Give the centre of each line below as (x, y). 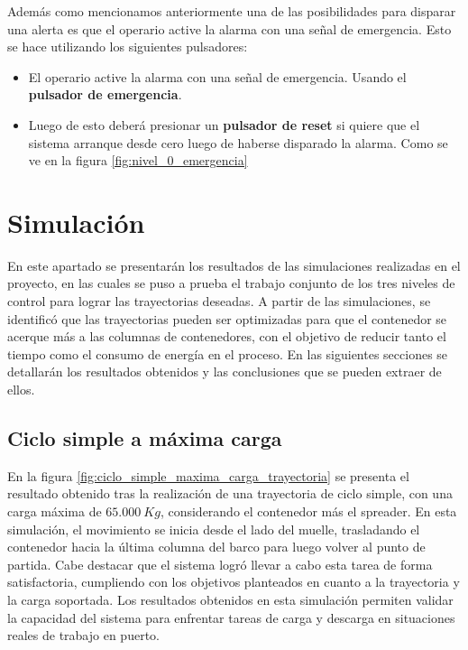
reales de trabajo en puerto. (83, 635)
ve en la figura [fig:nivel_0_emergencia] (138, 160)
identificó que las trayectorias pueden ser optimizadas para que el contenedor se (227, 318)
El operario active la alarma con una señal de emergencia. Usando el (217, 76)
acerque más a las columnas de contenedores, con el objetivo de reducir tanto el (227, 336)
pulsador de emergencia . (105, 94)
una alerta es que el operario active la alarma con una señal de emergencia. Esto (229, 28)
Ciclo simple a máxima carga (145, 438)
